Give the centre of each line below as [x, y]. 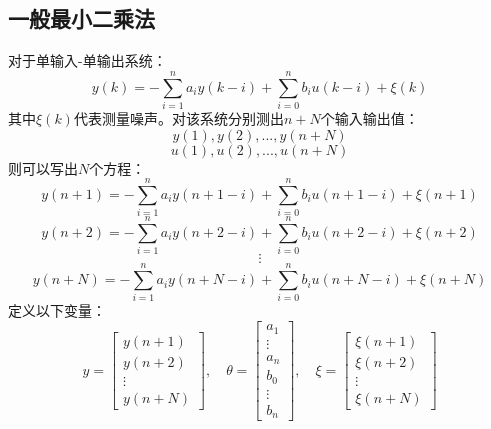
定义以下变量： [57, 310]
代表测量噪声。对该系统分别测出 [178, 117]
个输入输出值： [369, 117]
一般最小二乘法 [81, 18]
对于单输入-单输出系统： [87, 60]
